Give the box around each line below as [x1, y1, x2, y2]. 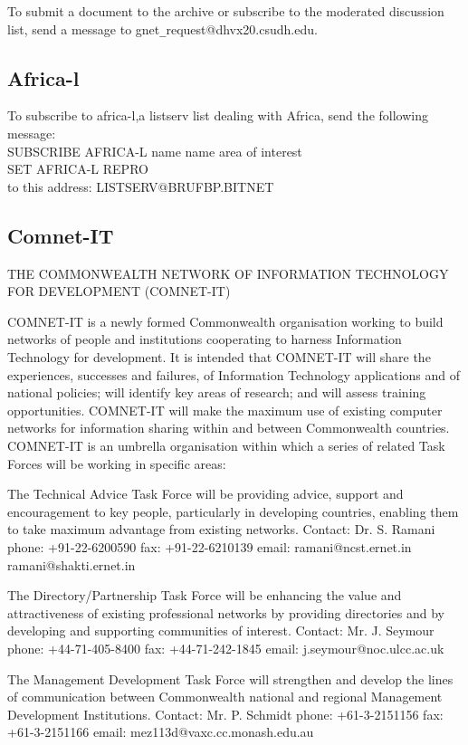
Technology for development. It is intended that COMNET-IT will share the [7, 348, 431, 366]
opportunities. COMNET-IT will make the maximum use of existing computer [7, 400, 443, 419]
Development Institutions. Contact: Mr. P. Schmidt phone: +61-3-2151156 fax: [7, 704, 444, 723]
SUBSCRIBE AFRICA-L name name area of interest [7, 141, 302, 160]
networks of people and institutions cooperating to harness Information [7, 330, 402, 349]
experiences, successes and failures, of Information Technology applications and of [7, 365, 460, 384]
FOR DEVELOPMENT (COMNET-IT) [7, 282, 231, 301]
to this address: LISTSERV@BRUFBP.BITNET [7, 177, 274, 196]
